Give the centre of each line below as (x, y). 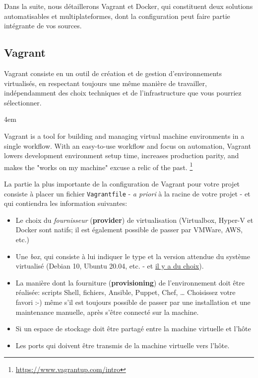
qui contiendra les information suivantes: (66, 203)
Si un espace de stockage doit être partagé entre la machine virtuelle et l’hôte (133, 329)
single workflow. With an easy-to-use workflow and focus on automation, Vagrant (128, 145)
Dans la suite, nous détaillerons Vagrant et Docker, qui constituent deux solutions (129, 6)
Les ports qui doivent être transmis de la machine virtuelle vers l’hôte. (123, 345)
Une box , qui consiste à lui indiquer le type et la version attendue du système (133, 256)
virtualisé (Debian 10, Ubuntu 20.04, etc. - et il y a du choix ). (110, 266)
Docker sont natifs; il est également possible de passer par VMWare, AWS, (129, 230)
